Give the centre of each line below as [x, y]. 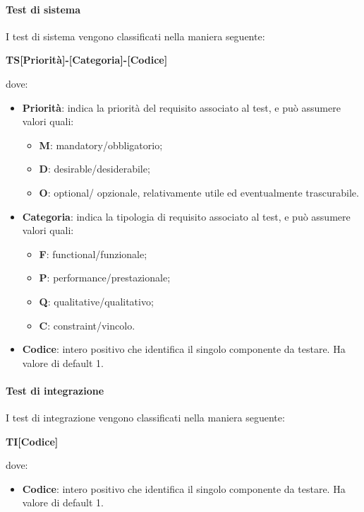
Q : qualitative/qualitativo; [96, 301]
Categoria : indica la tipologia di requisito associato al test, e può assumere [186, 216]
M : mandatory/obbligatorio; [101, 145]
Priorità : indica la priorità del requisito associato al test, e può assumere [181, 107]
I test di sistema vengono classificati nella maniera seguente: [135, 36]
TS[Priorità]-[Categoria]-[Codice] [87, 60]
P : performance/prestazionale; [105, 278]
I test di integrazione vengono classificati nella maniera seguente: [145, 418]
